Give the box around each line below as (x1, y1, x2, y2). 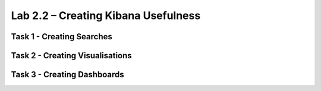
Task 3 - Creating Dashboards (11, 70, 124, 80)
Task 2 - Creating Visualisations (11, 51, 132, 61)
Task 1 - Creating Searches (11, 32, 112, 42)
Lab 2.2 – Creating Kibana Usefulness (11, 9, 201, 22)
